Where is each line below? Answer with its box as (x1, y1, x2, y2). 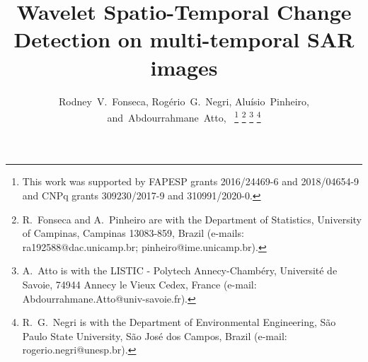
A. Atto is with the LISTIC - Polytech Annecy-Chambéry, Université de (22, 263, 338, 278)
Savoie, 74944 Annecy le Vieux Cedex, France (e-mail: (22, 276, 257, 291)
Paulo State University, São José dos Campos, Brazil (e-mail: (22, 328, 287, 343)
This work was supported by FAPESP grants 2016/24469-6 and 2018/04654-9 (22, 174, 360, 189)
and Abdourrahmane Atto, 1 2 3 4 (107, 108, 261, 124)
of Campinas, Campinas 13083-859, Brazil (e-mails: (22, 226, 244, 240)
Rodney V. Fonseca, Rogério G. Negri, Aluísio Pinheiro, (59, 93, 309, 108)
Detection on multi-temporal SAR (13, 25, 355, 54)
